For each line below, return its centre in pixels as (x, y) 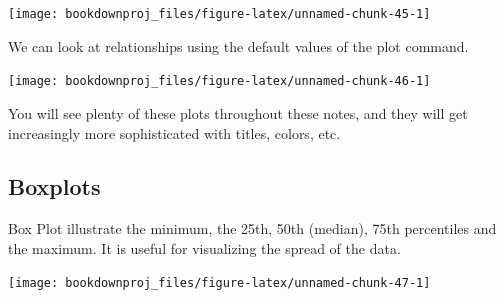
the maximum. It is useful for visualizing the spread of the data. (204, 247)
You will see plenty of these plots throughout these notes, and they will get (238, 112)
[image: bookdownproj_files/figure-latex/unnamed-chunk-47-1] (219, 283)
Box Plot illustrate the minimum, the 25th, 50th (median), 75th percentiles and (252, 228)
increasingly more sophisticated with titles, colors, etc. (174, 132)
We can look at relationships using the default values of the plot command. (238, 45)
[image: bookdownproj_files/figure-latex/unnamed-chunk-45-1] (219, 14)
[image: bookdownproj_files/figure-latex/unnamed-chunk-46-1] (219, 81)
